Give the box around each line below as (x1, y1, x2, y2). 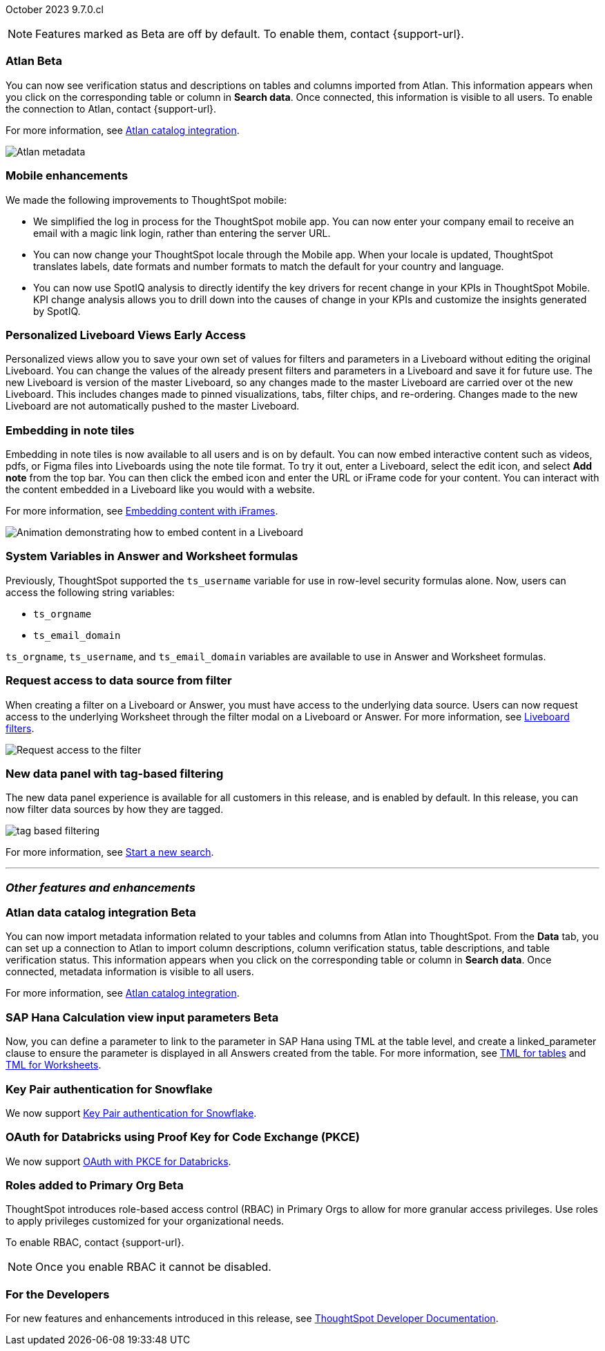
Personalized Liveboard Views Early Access (6, 327, 246, 342)
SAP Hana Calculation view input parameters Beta (6, 1010, 279, 1024)
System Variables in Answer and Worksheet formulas (6, 549, 298, 564)
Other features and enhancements (6, 880, 195, 894)
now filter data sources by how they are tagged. (6, 803, 224, 816)
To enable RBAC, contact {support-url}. (6, 1236, 184, 1249)
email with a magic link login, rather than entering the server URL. (33, 227, 331, 239)
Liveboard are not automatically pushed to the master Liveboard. (6, 400, 300, 412)
